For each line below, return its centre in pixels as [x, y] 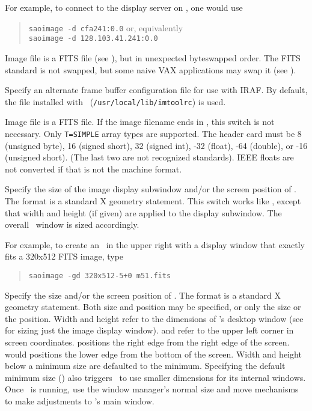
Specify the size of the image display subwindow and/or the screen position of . [151, 189]
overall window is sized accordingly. [72, 224]
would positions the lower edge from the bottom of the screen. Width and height [153, 354]
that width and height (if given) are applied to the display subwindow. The [143, 212]
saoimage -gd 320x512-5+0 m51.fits [100, 276]
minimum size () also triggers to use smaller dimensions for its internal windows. [155, 377]
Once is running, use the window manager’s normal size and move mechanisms [152, 389]
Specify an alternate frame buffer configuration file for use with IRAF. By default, [156, 90]
